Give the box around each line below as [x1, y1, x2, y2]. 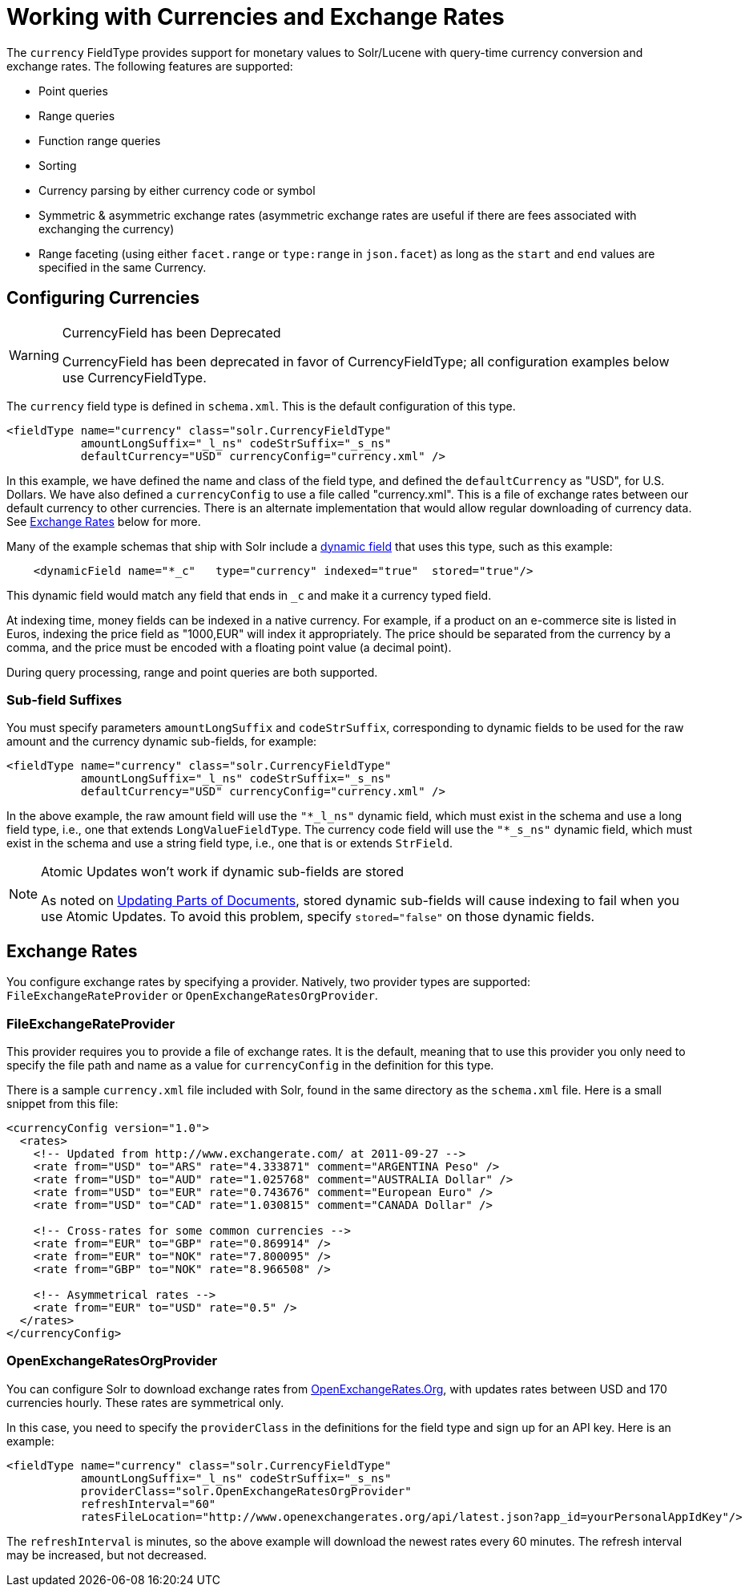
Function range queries [38, 133, 161, 148]
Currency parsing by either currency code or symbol [38, 183, 316, 197]
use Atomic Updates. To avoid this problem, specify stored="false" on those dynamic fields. [41, 908, 595, 925]
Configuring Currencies [6, 288, 199, 309]
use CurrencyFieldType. [62, 369, 207, 386]
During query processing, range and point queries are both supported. [6, 665, 378, 679]
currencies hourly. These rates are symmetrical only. [6, 1395, 284, 1409]
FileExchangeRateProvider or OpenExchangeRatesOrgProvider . [6, 989, 378, 1003]
